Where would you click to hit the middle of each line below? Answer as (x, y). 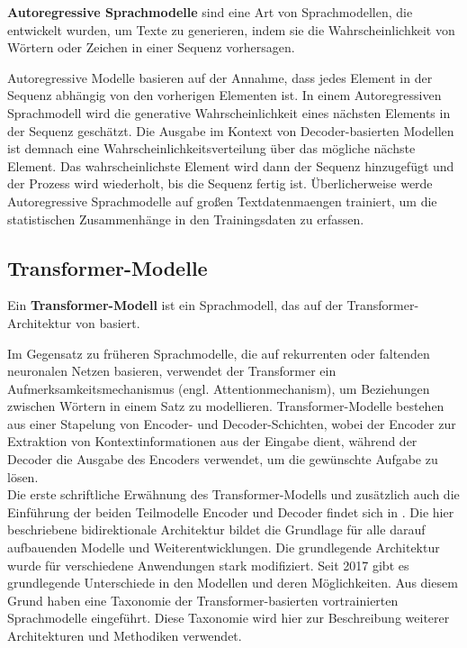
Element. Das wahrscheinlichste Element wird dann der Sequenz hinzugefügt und (231, 165)
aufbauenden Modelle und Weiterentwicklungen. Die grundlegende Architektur (224, 548)
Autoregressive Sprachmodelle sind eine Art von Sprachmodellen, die (210, 12)
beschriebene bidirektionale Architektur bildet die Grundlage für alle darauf (216, 529)
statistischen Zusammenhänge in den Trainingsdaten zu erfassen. (186, 219)
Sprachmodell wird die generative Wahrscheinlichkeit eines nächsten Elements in (229, 112)
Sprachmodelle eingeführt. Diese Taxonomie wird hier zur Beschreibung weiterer (229, 618)
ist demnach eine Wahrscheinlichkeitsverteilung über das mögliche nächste (211, 148)
